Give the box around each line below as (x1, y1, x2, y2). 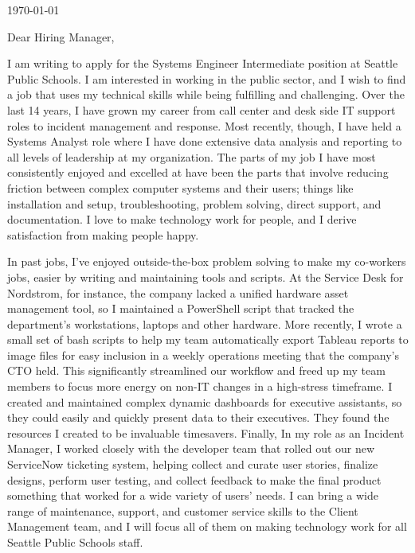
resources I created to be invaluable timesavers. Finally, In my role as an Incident (7, 424, 405, 441)
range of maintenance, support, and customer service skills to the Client (7, 502, 358, 519)
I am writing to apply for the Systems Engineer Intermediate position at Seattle (7, 55, 398, 72)
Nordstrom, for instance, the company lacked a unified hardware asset (7, 284, 349, 301)
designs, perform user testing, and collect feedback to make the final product (7, 471, 382, 488)
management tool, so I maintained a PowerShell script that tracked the (7, 300, 354, 317)
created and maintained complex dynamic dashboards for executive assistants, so (7, 393, 402, 410)
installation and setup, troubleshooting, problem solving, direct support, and (7, 195, 382, 212)
